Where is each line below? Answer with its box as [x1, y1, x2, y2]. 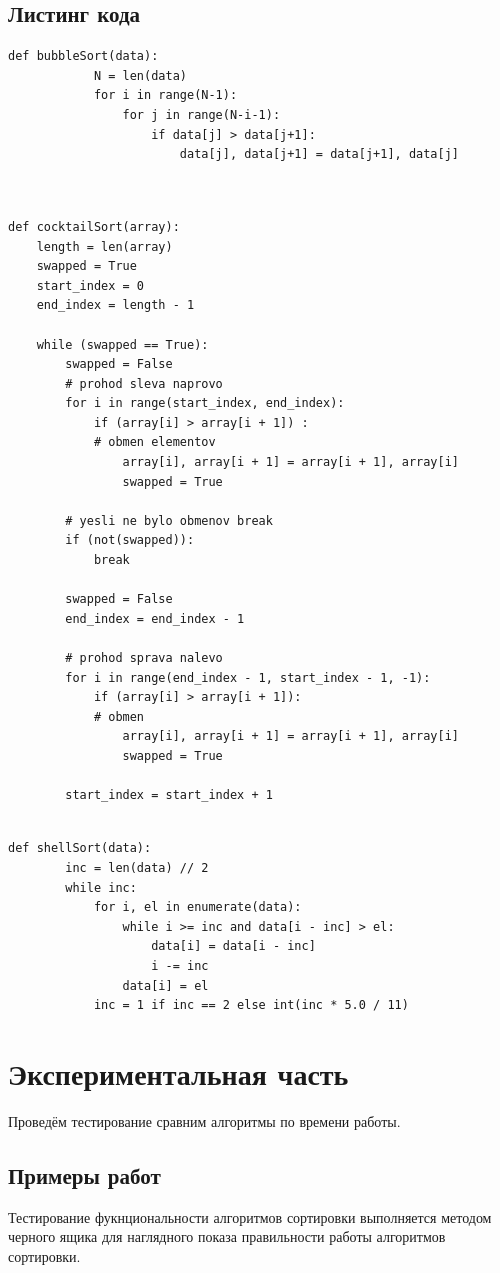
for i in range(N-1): [93, 88, 238, 103]
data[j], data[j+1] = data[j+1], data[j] [179, 147, 460, 162]
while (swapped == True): [36, 337, 209, 352]
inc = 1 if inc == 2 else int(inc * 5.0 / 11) [93, 998, 409, 1013]
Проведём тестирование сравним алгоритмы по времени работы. [8, 1110, 401, 1131]
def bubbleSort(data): [8, 49, 159, 64]
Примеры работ [8, 1159, 161, 1190]
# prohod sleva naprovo [65, 376, 223, 391]
